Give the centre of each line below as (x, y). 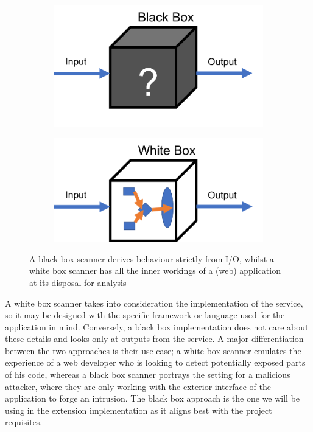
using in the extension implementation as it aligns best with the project (139, 410)
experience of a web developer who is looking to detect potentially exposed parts (155, 362)
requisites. (24, 422)
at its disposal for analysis (78, 282)
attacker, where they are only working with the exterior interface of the (138, 386)
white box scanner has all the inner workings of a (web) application (155, 270)
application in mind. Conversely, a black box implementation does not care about (157, 326)
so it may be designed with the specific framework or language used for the (145, 315)
